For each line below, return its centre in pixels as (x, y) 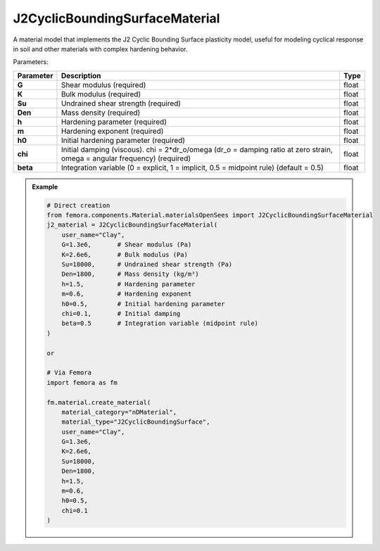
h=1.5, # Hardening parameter (128, 284)
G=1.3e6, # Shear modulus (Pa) (127, 245)
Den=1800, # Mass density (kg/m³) (131, 274)
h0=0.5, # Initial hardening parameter (143, 304)
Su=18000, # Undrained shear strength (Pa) (147, 265)
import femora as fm (82, 382)
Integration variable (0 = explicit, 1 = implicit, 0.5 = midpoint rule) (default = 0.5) (192, 167)
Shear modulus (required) (103, 84)
